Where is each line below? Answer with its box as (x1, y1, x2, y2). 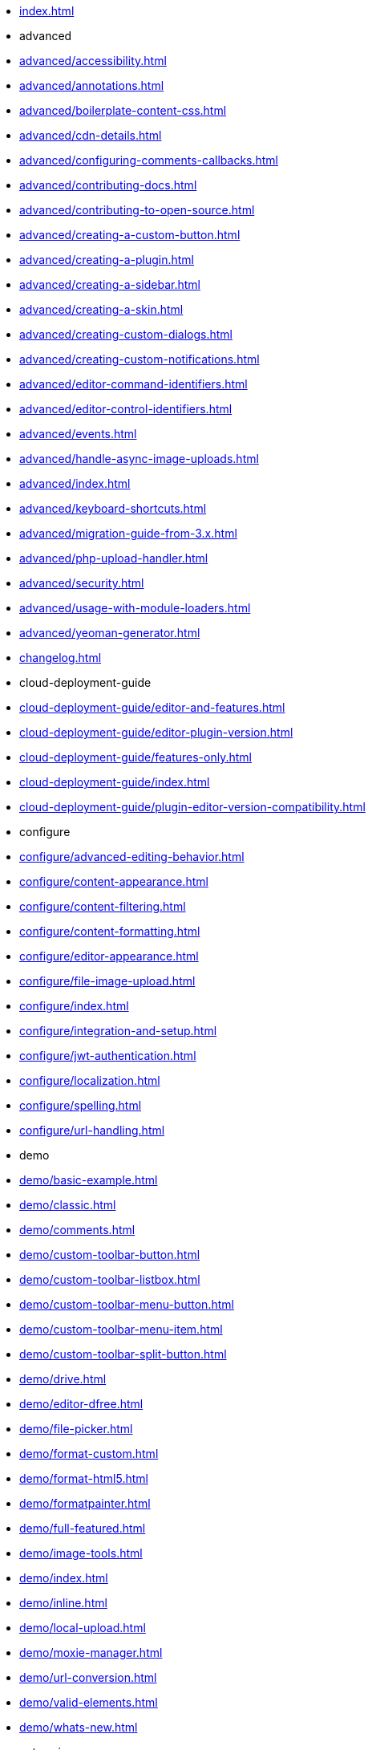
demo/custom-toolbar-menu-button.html (19, 1297, 234, 1311)
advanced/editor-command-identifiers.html (19, 377, 248, 391)
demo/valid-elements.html (19, 1695, 158, 1709)
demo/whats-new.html (19, 1720, 138, 1734)
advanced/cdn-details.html (19, 128, 162, 142)
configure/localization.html (19, 1074, 160, 1087)
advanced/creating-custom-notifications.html (19, 352, 260, 366)
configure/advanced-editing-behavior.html (19, 850, 245, 863)
